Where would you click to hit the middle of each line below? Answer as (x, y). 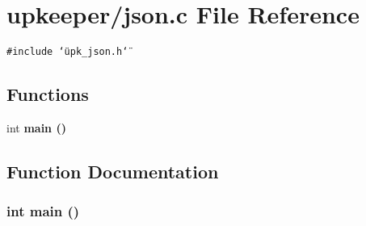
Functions (48, 94)
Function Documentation (113, 171)
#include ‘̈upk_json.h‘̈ (67, 52)
